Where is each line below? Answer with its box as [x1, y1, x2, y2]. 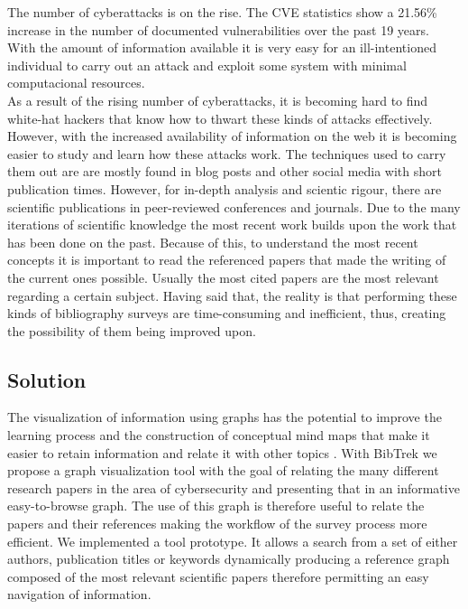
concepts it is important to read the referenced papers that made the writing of [7, 250, 446, 269]
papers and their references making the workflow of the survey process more [7, 514, 427, 533]
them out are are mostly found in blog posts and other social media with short [7, 162, 442, 181]
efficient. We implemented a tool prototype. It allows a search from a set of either [7, 531, 458, 550]
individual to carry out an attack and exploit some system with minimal [7, 55, 407, 74]
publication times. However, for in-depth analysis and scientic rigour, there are [7, 179, 442, 198]
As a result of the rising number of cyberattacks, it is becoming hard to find [7, 90, 428, 109]
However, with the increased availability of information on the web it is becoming [7, 126, 457, 145]
